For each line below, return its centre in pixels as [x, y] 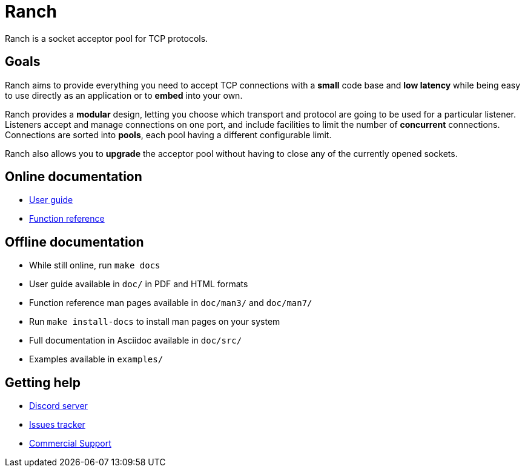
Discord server [58, 406]
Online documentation [74, 177]
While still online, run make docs [95, 265]
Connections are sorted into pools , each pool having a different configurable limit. [168, 135]
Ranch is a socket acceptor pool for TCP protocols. [107, 38]
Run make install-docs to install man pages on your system [155, 322]
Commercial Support [70, 444]
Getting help [43, 382]
